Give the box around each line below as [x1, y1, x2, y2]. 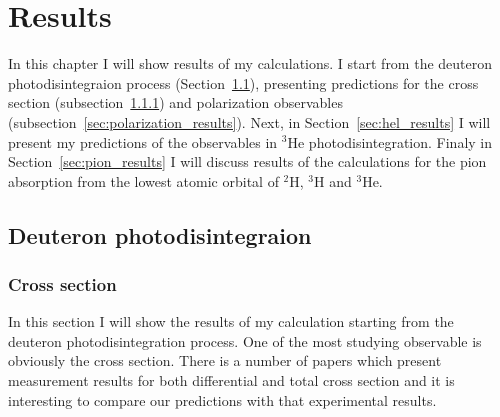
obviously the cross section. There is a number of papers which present [8, 350, 442, 371]
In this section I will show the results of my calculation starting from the [8, 311, 454, 332]
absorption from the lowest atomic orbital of [8, 170, 279, 191]
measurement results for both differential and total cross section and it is [8, 370, 455, 391]
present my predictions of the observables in [8, 131, 278, 152]
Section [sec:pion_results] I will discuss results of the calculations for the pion [8, 151, 487, 172]
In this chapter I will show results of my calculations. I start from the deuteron [8, 53, 493, 74]
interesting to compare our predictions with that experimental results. [8, 389, 437, 410]
